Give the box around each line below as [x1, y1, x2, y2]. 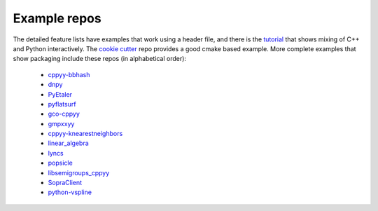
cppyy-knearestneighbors [48, 130, 123, 138]
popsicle [48, 158, 73, 168]
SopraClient [48, 179, 83, 187]
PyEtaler [48, 90, 73, 98]
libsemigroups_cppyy [48, 168, 110, 177]
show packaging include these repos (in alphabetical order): [13, 55, 187, 63]
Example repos [13, 11, 101, 26]
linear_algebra [48, 139, 89, 147]
